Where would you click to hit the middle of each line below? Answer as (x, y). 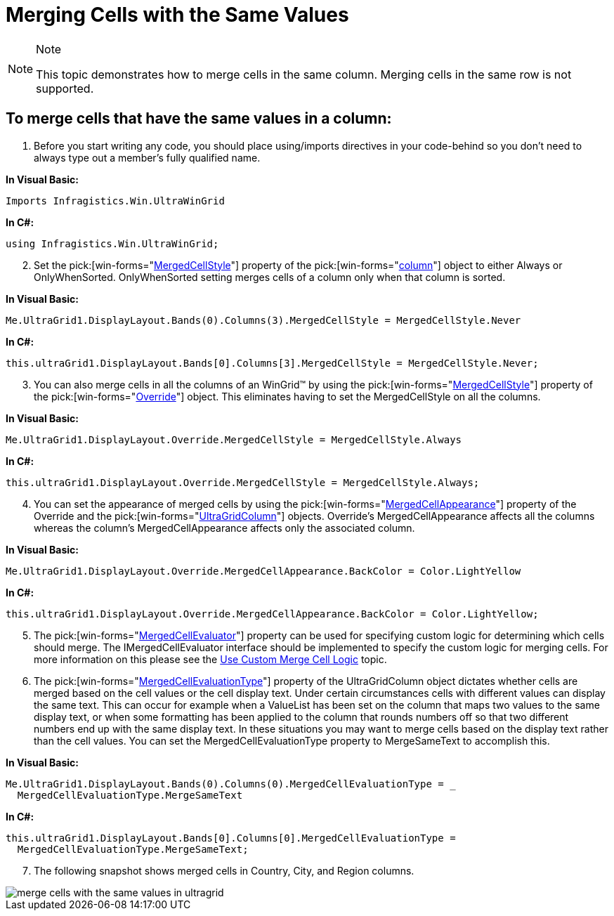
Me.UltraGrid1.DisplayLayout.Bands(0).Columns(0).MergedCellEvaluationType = (225, 784)
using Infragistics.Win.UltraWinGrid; (112, 243)
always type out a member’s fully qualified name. (147, 157)
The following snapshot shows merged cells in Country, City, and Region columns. (224, 870)
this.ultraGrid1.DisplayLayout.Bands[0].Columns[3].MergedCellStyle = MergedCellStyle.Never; (272, 363)
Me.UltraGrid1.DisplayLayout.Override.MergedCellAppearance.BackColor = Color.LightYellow (263, 571)
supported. (65, 88)
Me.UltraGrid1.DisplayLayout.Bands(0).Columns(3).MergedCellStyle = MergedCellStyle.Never (263, 320)
